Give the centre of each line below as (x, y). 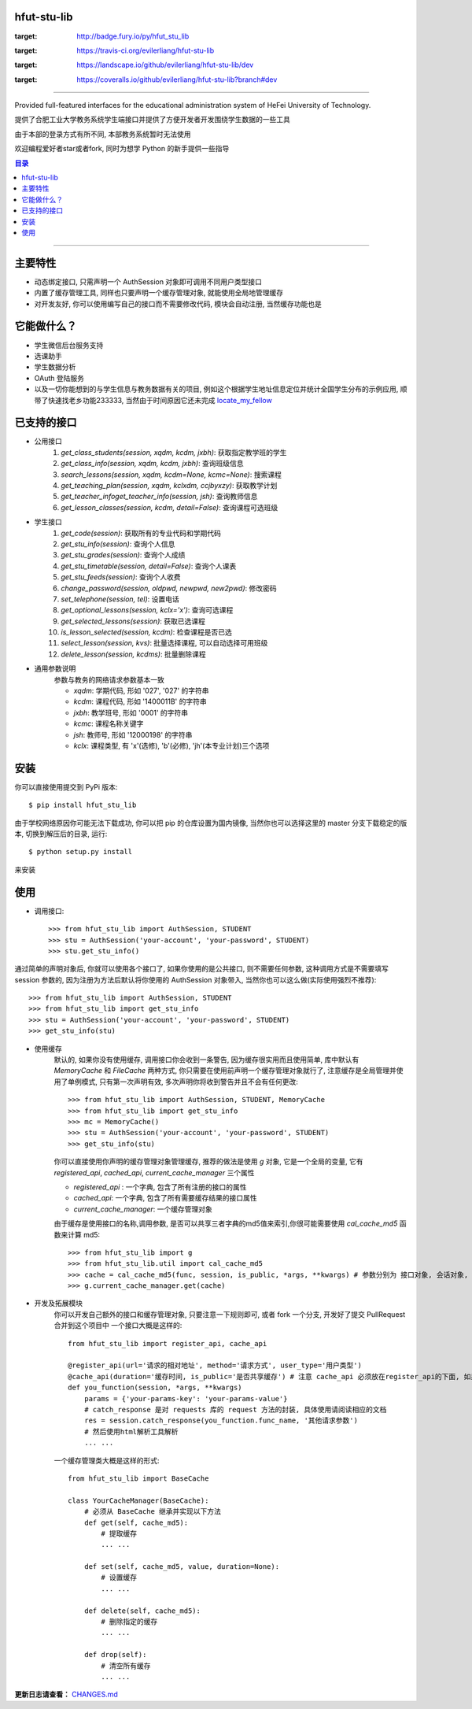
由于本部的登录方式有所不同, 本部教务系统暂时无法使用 (103, 134)
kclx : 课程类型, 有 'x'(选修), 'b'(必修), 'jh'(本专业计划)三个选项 (171, 745)
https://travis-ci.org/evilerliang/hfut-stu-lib (146, 50)
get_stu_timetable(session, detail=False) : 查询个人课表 (149, 566)
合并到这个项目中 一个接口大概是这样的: (118, 1326)
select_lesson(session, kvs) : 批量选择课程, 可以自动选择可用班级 (164, 643)
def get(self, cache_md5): (136, 1522)
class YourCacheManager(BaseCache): (138, 1500)
